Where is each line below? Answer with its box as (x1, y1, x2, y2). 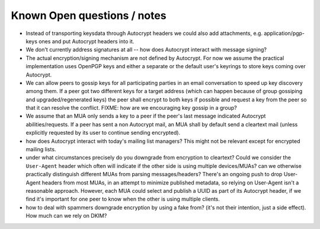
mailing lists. (25, 146, 56, 153)
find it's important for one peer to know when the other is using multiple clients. (25, 196, 220, 203)
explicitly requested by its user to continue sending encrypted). (25, 129, 181, 136)
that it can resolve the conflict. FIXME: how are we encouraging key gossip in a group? (25, 104, 237, 112)
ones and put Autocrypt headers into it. (39, 37, 135, 44)
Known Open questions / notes (11, 9, 167, 22)
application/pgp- (264, 30, 305, 37)
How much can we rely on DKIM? (25, 212, 107, 220)
